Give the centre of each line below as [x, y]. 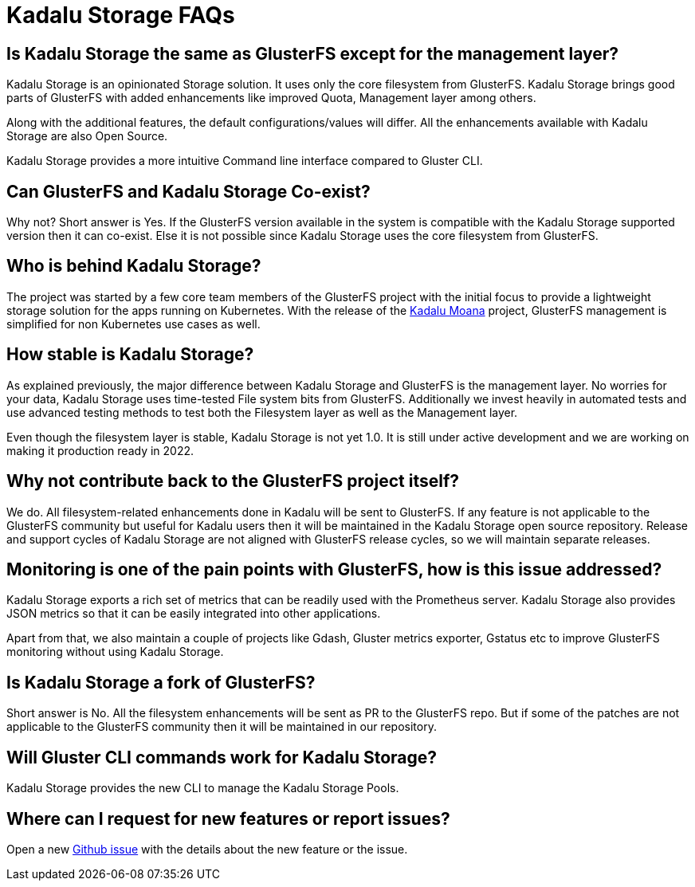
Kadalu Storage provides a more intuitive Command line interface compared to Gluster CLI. [245, 161]
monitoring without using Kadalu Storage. [115, 652]
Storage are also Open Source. [87, 136]
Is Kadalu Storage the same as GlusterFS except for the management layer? [313, 53]
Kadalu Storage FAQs [121, 15]
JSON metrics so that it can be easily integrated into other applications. [194, 614]
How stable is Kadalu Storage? [130, 355]
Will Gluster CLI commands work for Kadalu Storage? [222, 757]
